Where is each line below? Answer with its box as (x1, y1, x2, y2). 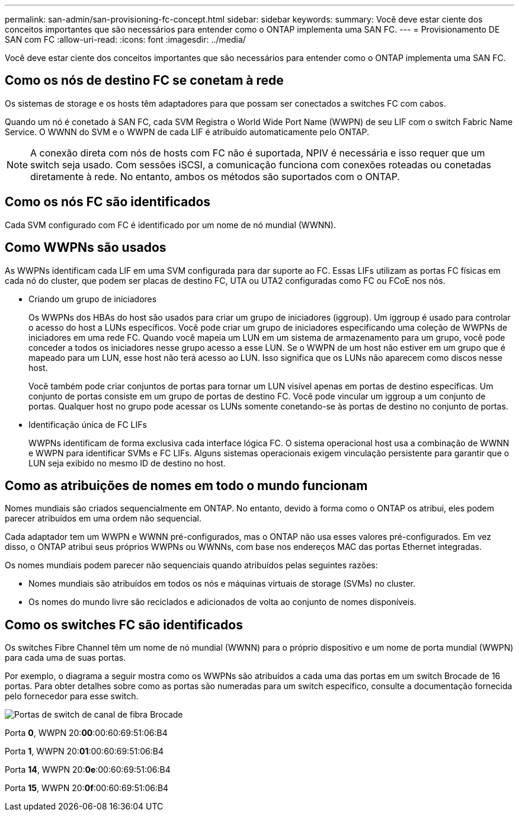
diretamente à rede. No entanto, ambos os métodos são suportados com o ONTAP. (30, 170, 400, 183)
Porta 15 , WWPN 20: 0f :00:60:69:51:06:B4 (5, 783, 169, 793)
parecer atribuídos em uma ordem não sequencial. (5, 513, 201, 524)
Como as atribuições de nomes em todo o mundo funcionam (5, 478, 368, 493)
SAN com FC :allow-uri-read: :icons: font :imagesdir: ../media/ (5, 34, 246, 44)
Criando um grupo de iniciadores (28, 293, 157, 304)
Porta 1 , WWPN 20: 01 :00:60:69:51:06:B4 (5, 746, 164, 757)
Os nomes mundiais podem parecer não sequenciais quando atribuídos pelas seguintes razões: (5, 560, 378, 571)
